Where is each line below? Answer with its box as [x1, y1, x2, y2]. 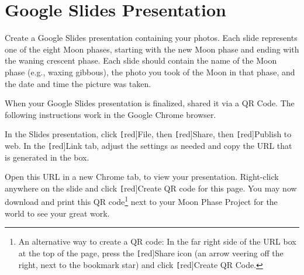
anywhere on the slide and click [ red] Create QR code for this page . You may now [5, 182, 297, 194]
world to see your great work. [5, 207, 110, 219]
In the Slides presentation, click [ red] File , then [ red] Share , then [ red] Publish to [5, 128, 292, 140]
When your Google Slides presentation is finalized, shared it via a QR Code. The [5, 97, 295, 109]
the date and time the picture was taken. [5, 77, 151, 89]
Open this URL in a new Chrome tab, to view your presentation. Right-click [5, 170, 279, 183]
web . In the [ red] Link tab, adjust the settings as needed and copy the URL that [5, 139, 292, 151]
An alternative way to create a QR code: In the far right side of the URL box [18, 235, 296, 248]
